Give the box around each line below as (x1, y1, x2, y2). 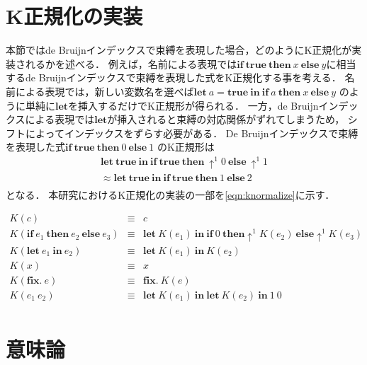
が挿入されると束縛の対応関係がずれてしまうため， (107, 112, 345, 127)
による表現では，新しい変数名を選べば (15, 83, 194, 98)
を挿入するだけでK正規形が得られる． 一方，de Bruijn (68, 98, 319, 112)
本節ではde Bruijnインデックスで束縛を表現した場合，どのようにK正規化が (6, 42, 352, 57)
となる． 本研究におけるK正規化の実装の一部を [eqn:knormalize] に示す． (6, 187, 335, 202)
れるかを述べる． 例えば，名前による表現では (25, 56, 237, 71)
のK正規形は (157, 139, 215, 154)
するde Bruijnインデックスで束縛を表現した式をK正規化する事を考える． (6, 70, 341, 85)
